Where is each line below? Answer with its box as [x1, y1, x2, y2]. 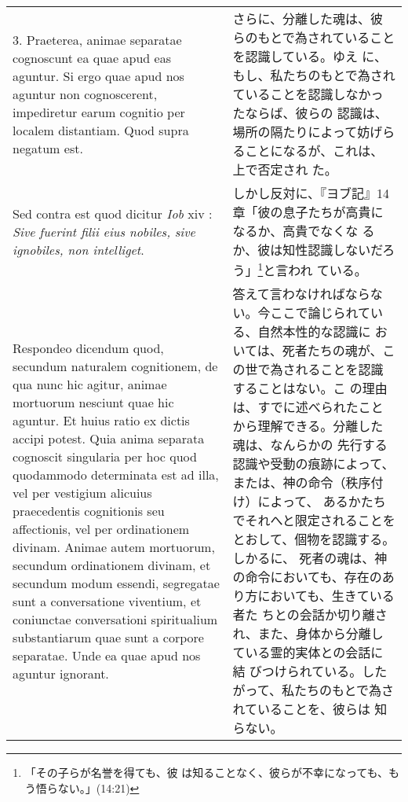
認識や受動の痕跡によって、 [232, 454, 395, 473]
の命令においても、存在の [232, 568, 382, 587]
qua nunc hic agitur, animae [13, 374, 167, 393]
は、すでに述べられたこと [232, 398, 384, 417]
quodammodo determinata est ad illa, [13, 465, 219, 484]
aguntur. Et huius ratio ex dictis [13, 410, 190, 429]
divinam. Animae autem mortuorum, [13, 537, 215, 556]
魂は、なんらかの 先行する [232, 436, 388, 454]
